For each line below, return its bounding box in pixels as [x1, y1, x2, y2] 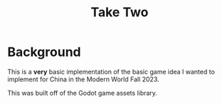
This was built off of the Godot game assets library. [7, 88, 158, 97]
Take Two [90, 4, 149, 21]
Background [7, 44, 81, 60]
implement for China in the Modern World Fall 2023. [7, 75, 160, 83]
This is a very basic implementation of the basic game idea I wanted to [7, 67, 216, 76]
